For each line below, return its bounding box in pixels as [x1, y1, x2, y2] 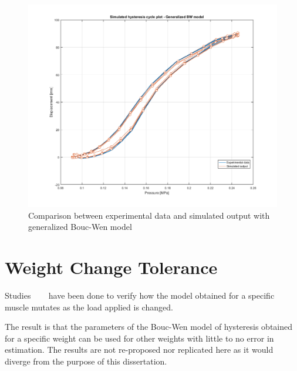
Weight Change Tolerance [5, 255, 218, 279]
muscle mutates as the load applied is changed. [5, 300, 173, 313]
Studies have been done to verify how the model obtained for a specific [5, 289, 275, 301]
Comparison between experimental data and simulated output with [28, 209, 270, 221]
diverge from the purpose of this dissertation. [5, 355, 167, 367]
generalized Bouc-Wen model [28, 220, 132, 233]
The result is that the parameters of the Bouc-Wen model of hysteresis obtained [5, 320, 292, 333]
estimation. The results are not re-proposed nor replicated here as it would [5, 343, 274, 356]
